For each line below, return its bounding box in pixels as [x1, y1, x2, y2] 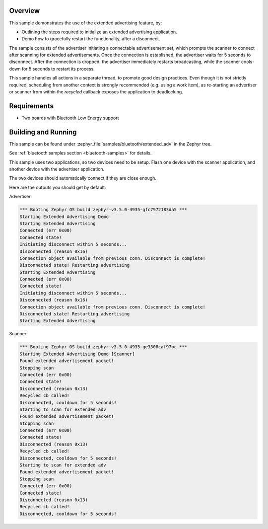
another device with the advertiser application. [9, 166, 105, 172]
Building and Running [9, 128, 77, 136]
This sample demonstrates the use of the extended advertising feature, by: [9, 20, 162, 26]
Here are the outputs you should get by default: [9, 184, 106, 190]
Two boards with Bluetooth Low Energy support [21, 115, 119, 121]
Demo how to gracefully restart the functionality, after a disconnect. [21, 36, 160, 42]
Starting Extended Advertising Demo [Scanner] [19, 351, 135, 357]
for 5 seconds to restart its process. [21, 66, 95, 72]
